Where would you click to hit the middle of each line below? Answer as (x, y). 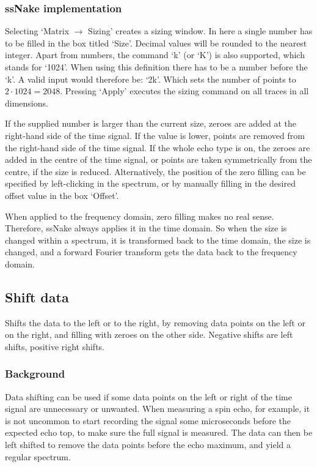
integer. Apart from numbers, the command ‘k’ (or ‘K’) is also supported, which (155, 55)
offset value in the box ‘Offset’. (62, 195)
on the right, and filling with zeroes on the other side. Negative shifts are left (149, 334)
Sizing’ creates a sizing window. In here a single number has (200, 31)
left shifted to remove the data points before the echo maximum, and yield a (148, 445)
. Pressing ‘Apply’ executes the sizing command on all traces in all (184, 91)
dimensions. (27, 103)
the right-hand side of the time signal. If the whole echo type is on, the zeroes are (158, 147)
